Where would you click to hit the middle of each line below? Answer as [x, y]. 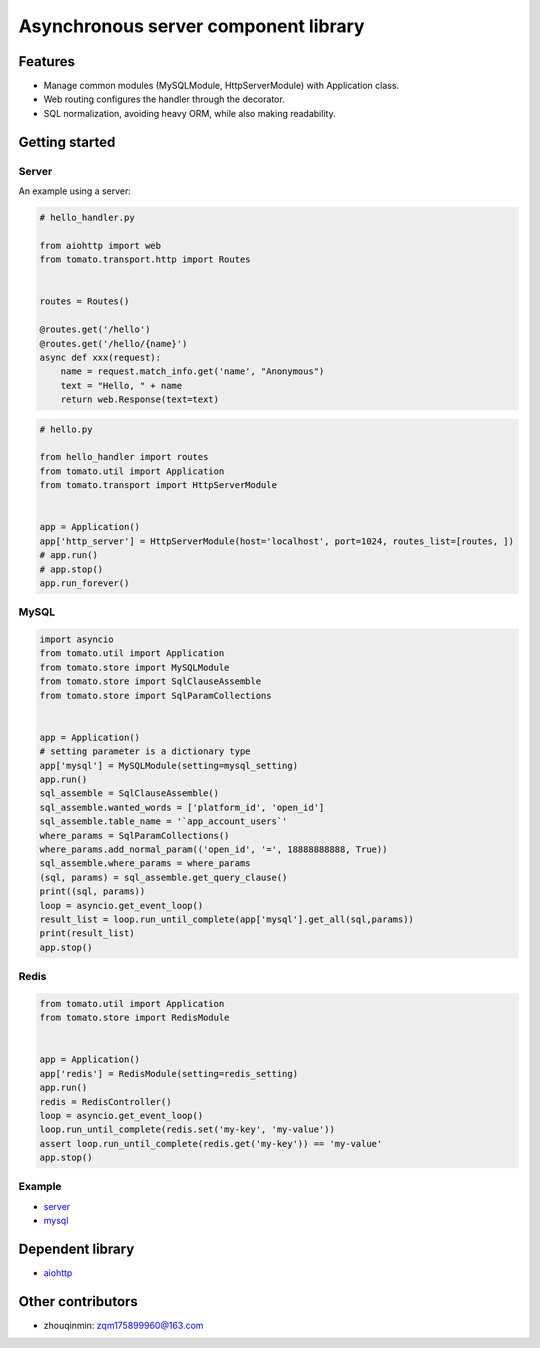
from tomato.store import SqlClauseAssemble [150, 681]
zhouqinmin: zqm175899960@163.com [123, 1326]
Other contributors [78, 1301]
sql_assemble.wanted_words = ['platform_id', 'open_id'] [182, 807]
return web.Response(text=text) [140, 399]
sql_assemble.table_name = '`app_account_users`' [163, 821]
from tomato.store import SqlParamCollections [155, 695]
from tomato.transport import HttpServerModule [158, 485]
